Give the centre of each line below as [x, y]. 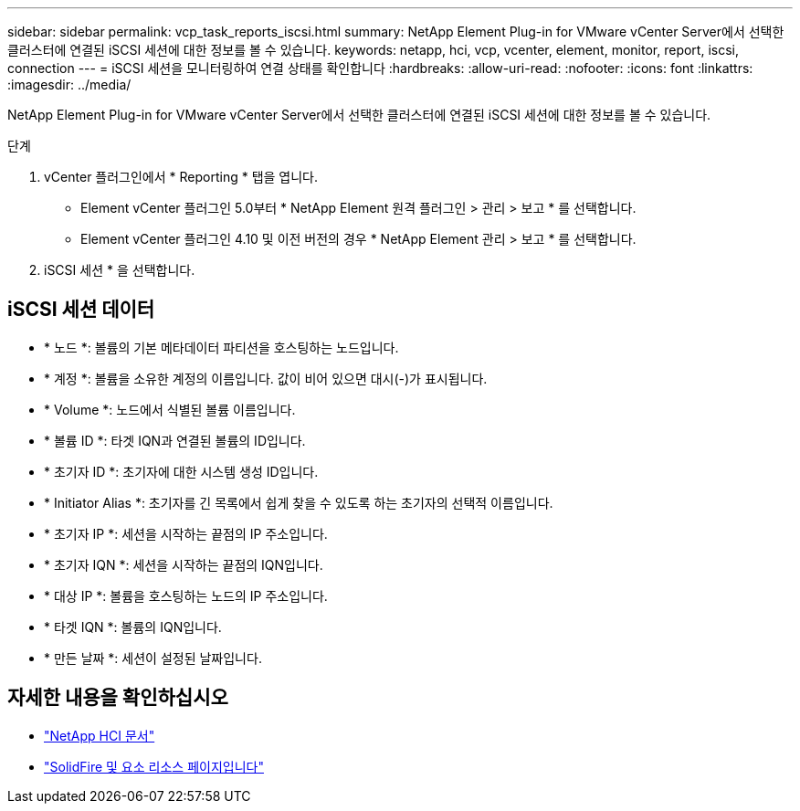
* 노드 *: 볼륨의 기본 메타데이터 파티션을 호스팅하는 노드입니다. [221, 347]
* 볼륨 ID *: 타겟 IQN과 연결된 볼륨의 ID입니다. [175, 440]
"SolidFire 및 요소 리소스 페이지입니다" [154, 766]
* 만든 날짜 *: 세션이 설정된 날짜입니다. [153, 658]
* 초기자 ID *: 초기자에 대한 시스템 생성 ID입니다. [181, 471]
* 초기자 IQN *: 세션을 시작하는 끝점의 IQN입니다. [184, 564]
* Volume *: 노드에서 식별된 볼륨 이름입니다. [170, 409]
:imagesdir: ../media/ [69, 84]
